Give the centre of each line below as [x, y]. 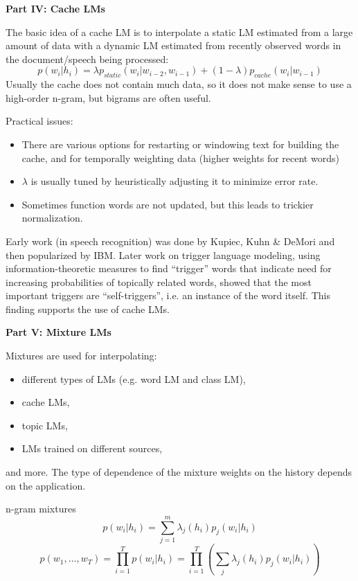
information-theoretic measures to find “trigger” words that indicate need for [169, 268]
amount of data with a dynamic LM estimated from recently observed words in [173, 45]
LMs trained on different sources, [92, 448]
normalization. [52, 218]
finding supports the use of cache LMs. [88, 309]
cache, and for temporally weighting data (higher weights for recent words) [180, 158]
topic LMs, [45, 425]
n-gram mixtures [41, 509]
